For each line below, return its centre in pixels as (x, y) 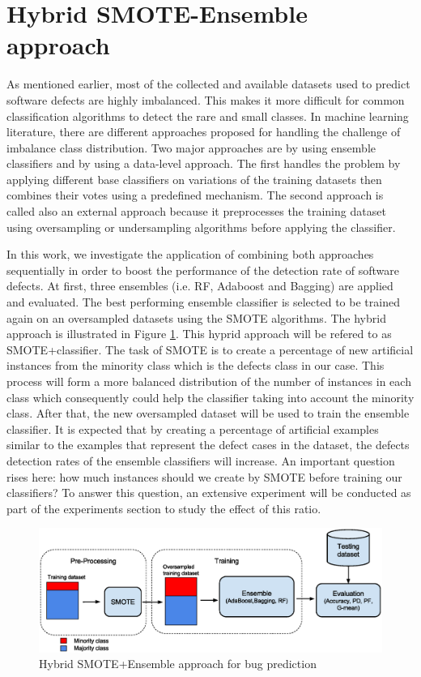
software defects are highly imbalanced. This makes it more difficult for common (206, 99)
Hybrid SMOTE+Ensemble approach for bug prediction (178, 664)
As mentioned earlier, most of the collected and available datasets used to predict (208, 84)
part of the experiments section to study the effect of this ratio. (164, 508)
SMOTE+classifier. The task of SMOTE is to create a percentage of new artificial (210, 349)
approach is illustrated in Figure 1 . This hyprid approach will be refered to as (199, 334)
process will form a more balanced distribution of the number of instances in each (209, 381)
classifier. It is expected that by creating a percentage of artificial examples (193, 428)
